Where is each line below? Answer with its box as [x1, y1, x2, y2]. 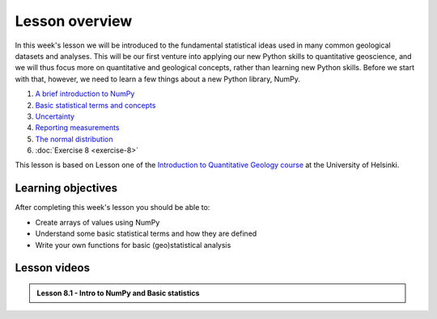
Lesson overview [15, 12, 133, 30]
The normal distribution [35, 134, 113, 144]
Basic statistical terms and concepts [35, 100, 156, 110]
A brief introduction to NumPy [35, 89, 135, 99]
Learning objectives [15, 182, 118, 195]
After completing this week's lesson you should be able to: [15, 203, 210, 212]
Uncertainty [35, 111, 75, 121]
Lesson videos [15, 261, 91, 275]
